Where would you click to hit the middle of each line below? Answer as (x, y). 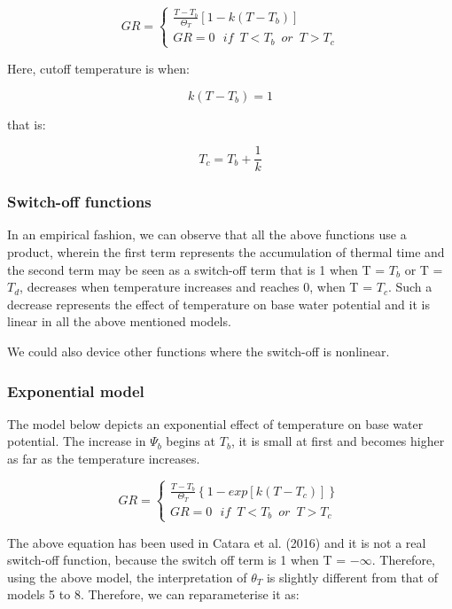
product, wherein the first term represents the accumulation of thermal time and (226, 252)
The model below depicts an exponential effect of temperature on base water (215, 423)
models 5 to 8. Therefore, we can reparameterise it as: (153, 594)
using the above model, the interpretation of (127, 577)
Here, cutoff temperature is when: (98, 68)
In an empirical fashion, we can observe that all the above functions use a (207, 234)
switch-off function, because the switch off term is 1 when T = (177, 560)
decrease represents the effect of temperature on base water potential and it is (218, 304)
